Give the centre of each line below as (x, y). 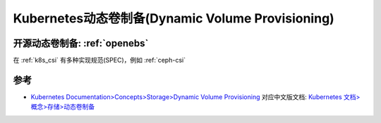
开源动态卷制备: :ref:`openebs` (81, 43)
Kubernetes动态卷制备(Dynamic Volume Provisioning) (174, 18)
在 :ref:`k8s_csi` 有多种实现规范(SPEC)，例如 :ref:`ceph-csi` (99, 60)
